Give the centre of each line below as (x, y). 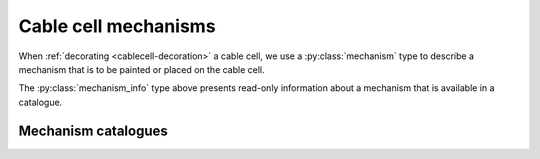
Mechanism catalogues (93, 130)
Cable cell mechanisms (117, 26)
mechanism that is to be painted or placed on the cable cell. (141, 69)
